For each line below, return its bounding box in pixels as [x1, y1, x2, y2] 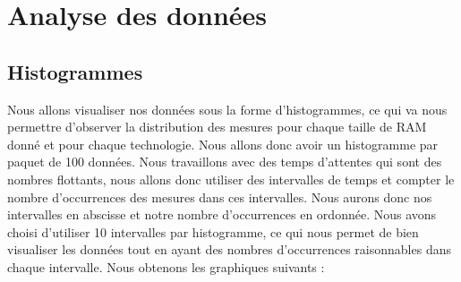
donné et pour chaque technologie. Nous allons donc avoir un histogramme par [7, 134, 439, 153]
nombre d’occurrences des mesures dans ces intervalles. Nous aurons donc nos [7, 187, 432, 206]
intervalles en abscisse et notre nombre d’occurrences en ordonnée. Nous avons [7, 205, 437, 224]
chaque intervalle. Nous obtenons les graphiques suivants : [7, 257, 325, 276]
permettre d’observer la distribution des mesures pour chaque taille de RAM [7, 117, 427, 136]
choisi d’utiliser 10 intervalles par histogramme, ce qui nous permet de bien [7, 222, 419, 241]
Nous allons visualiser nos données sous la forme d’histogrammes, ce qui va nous [7, 99, 448, 118]
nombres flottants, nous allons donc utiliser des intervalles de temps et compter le [7, 169, 455, 188]
